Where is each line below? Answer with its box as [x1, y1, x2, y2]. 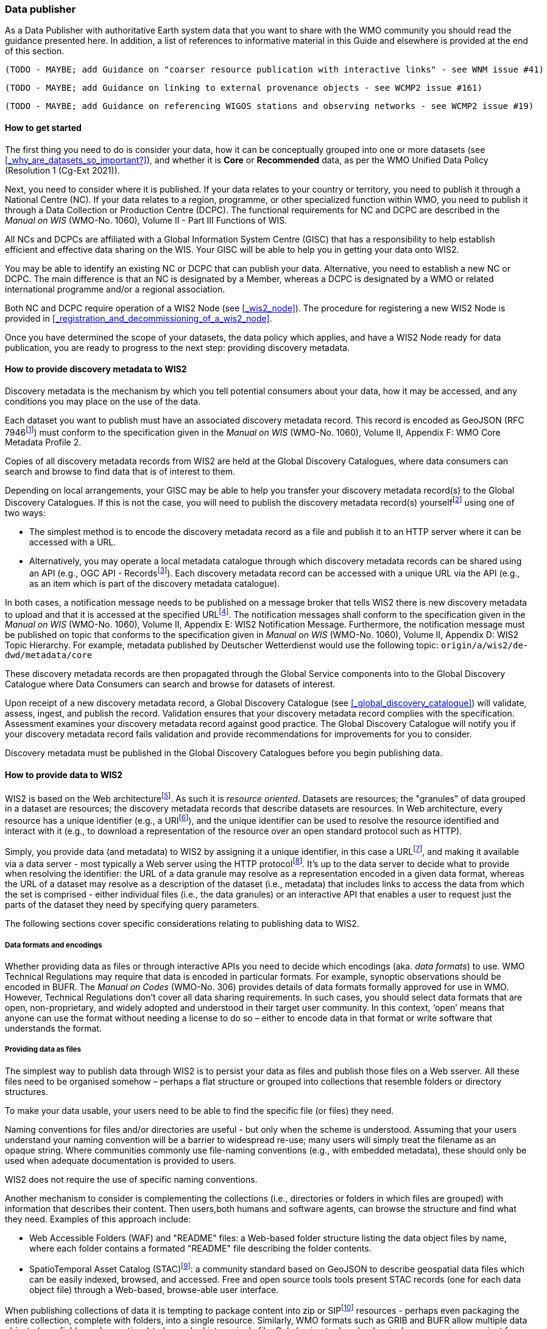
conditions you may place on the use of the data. [5, 395, 201, 406]
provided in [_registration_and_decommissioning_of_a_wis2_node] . [5, 313, 272, 324]
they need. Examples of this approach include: [5, 1213, 191, 1224]
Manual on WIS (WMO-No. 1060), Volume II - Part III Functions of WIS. [5, 214, 288, 225]
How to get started [5, 122, 82, 133]
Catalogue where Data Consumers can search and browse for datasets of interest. [5, 679, 336, 690]
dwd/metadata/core [5, 650, 93, 661]
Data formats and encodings [5, 940, 102, 949]
